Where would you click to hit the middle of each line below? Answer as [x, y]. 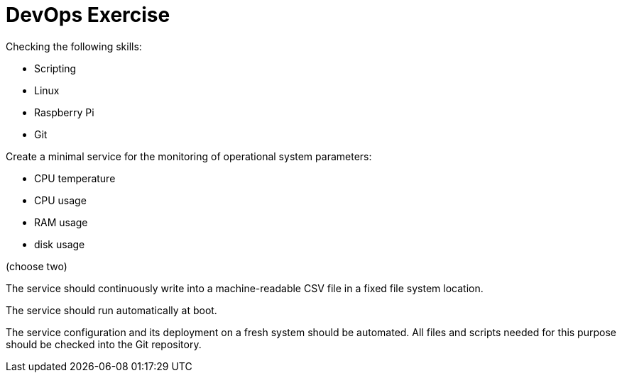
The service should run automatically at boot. [111, 310]
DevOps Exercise [88, 15]
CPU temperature [75, 178]
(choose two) [37, 266]
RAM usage [61, 222]
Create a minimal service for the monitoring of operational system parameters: [189, 156]
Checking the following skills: [74, 46]
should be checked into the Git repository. [104, 344]
